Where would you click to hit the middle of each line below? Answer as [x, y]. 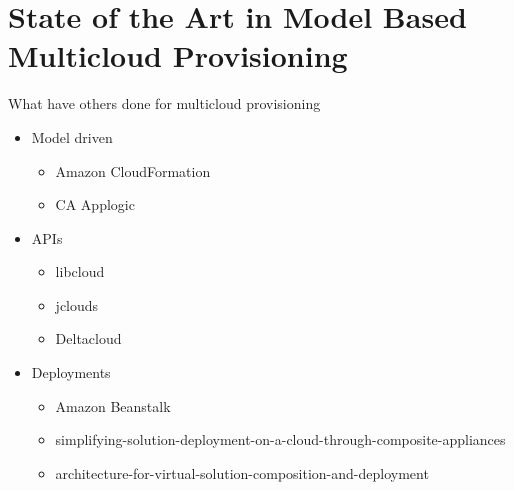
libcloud [80, 271]
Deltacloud [88, 338]
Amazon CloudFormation [133, 170]
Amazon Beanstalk [113, 405]
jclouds [77, 304]
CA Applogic [95, 204]
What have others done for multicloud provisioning [164, 103]
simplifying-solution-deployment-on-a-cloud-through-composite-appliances [280, 439]
